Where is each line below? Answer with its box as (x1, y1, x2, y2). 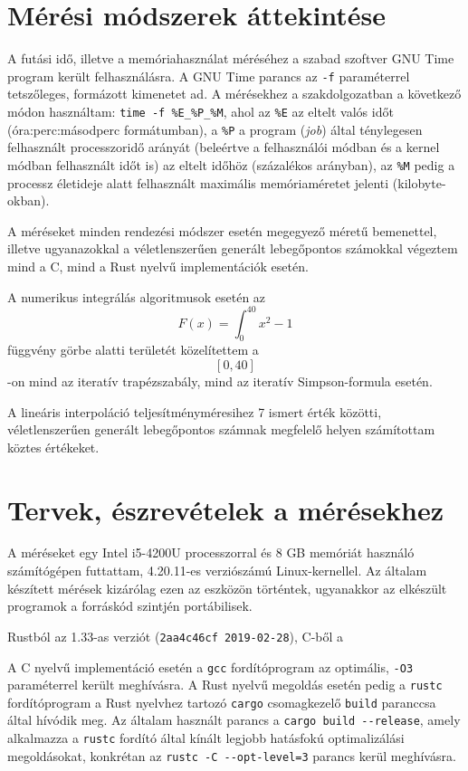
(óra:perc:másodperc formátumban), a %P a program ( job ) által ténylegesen (7, 119, 423, 138)
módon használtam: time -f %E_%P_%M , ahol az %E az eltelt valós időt (7, 101, 394, 120)
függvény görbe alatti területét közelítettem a (7, 340, 259, 359)
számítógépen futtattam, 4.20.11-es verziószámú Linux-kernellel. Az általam (7, 561, 427, 580)
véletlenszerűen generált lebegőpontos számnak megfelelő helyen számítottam (7, 420, 435, 439)
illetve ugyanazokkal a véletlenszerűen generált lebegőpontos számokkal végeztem (7, 239, 458, 258)
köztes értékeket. (7, 437, 100, 456)
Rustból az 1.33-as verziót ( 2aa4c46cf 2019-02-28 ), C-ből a (7, 626, 344, 645)
